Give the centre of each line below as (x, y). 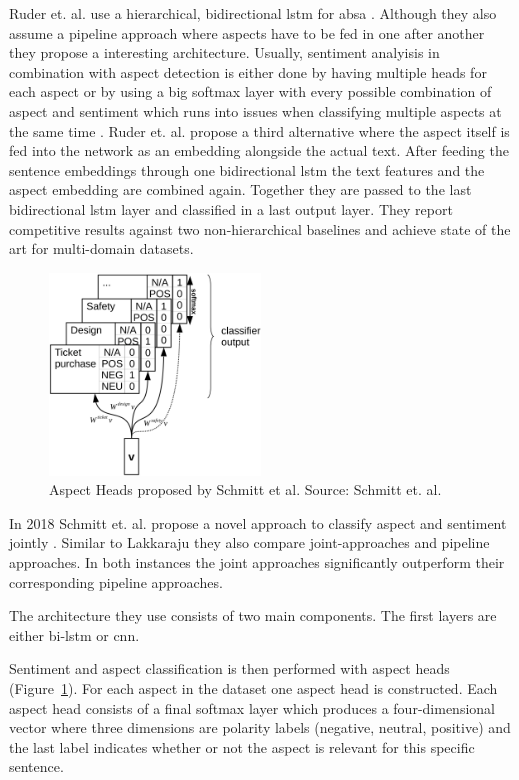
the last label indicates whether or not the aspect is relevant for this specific (242, 746)
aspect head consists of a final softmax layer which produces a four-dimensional (252, 707)
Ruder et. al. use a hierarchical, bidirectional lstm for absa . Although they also (253, 13)
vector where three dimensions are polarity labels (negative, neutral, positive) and (260, 727)
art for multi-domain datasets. (101, 248)
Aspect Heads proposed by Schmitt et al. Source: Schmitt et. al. (245, 489)
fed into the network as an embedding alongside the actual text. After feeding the (259, 150)
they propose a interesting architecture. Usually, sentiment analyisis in (224, 52)
